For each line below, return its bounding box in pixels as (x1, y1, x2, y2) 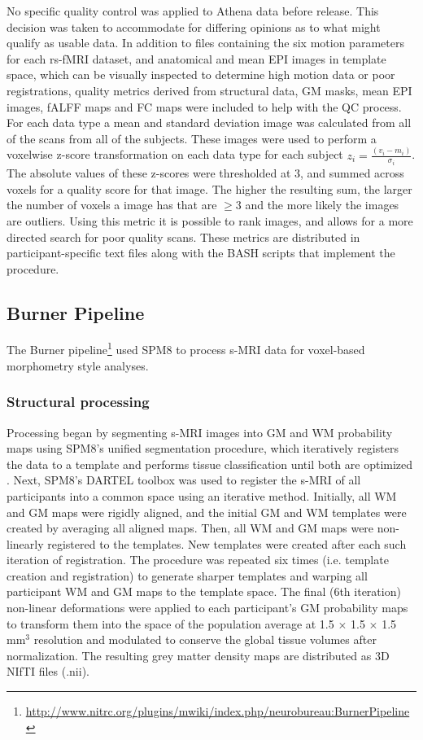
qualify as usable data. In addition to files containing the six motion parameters (7, 34, 404, 51)
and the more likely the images (245, 196, 399, 213)
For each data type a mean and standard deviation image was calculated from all (7, 114, 412, 131)
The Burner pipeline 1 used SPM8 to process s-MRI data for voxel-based (7, 339, 365, 358)
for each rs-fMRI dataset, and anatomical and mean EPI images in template (7, 50, 386, 67)
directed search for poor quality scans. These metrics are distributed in (7, 228, 360, 245)
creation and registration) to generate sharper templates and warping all (7, 567, 368, 584)
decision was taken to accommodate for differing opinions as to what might (7, 18, 381, 35)
